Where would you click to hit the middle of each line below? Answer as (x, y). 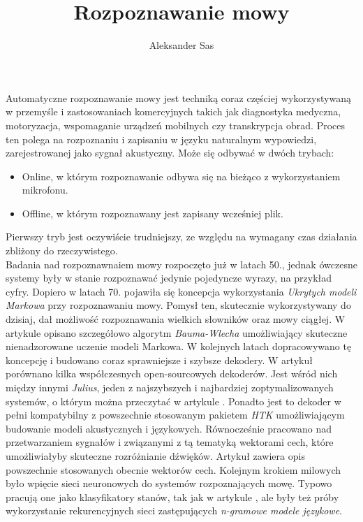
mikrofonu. (45, 190)
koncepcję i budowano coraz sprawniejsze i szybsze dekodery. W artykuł (159, 360)
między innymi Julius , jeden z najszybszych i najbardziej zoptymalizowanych (170, 387)
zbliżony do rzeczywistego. (62, 251)
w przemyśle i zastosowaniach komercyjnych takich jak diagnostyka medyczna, (173, 111)
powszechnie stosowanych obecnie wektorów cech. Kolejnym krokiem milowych (173, 469)
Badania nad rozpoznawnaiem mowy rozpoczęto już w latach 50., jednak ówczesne (181, 264)
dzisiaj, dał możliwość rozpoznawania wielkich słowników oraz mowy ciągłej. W (176, 319)
